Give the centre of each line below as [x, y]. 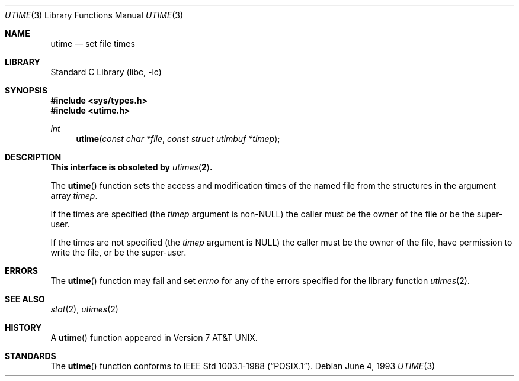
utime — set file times [93, 43]
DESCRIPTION [33, 157]
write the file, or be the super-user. [118, 252]
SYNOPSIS [26, 90]
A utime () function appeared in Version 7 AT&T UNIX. [154, 338]
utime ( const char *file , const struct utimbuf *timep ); [178, 139]
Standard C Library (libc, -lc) [106, 72]
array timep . [74, 196]
